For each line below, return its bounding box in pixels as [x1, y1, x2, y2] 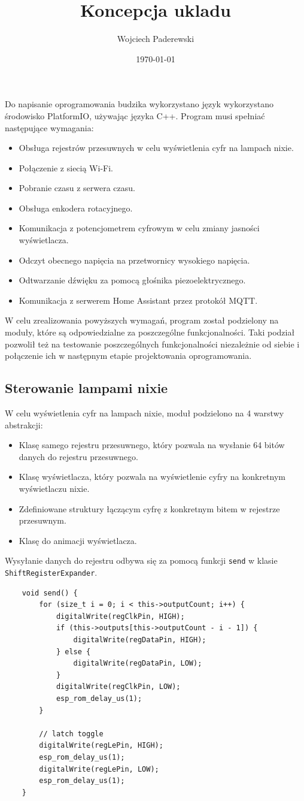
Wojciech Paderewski [117, 32, 194, 45]
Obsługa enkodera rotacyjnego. [19, 201, 133, 214]
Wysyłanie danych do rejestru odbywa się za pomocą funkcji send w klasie [5, 554, 278, 567]
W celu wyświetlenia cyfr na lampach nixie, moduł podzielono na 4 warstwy [5, 407, 284, 419]
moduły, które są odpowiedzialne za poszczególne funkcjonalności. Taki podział [5, 326, 295, 338]
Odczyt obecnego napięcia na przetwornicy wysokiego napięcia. [19, 253, 250, 266]
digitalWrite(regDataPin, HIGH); [73, 636, 206, 645]
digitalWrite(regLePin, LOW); [39, 764, 159, 773]
